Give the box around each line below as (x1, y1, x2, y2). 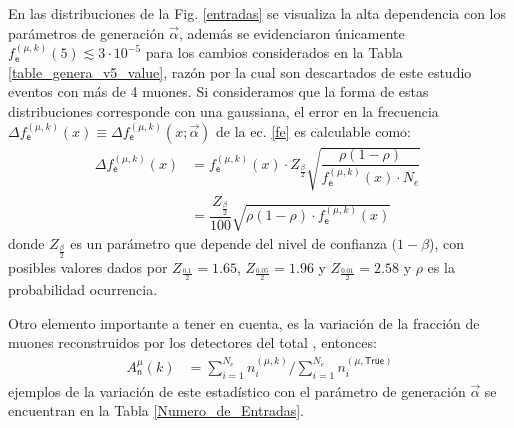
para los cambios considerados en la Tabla (145, 42, 403, 63)
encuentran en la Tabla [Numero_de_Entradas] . (8, 400, 304, 421)
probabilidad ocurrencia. (8, 279, 158, 300)
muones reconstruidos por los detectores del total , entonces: (8, 332, 377, 353)
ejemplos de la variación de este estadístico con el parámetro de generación (8, 380, 466, 401)
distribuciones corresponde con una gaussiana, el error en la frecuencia (8, 100, 439, 121)
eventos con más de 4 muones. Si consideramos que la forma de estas (8, 81, 429, 102)
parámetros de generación (8, 22, 165, 43)
